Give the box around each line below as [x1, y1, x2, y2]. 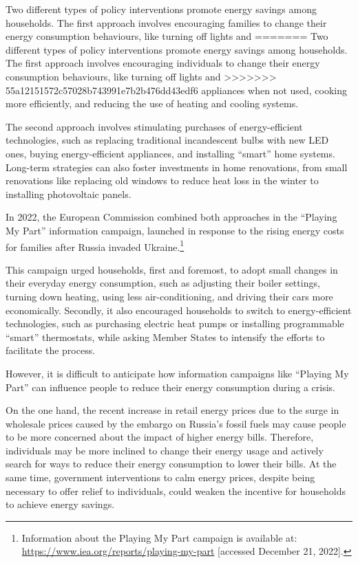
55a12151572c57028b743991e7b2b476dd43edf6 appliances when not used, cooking [6, 82, 348, 97]
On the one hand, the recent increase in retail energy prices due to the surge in [6, 403, 339, 417]
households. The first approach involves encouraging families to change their [6, 15, 327, 30]
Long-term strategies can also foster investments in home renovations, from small [6, 159, 348, 174]
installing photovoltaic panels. [6, 186, 131, 201]
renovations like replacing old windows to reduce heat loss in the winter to [6, 173, 319, 188]
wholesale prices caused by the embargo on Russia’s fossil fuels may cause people [6, 416, 346, 430]
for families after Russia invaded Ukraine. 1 [6, 237, 185, 254]
